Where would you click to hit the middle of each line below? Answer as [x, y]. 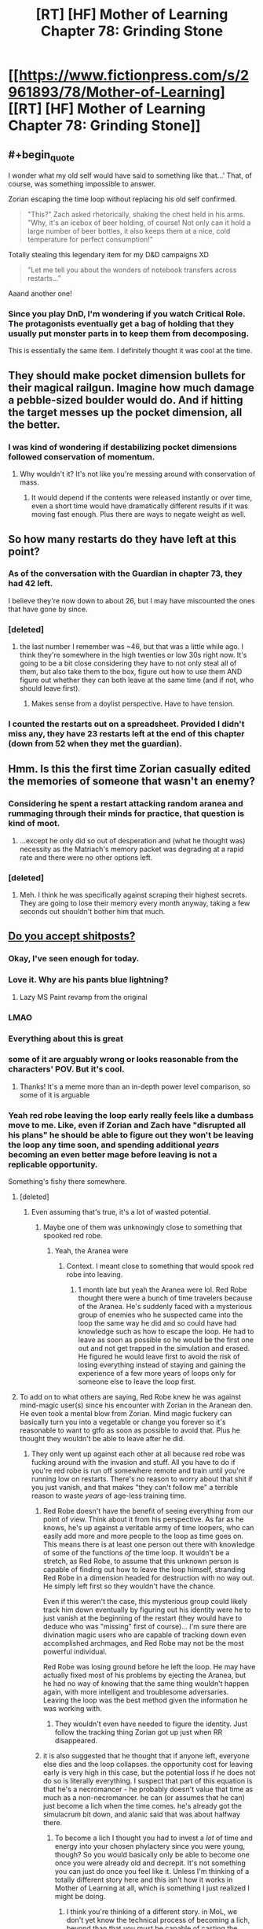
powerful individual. [75, 1652]
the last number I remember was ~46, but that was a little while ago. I [131, 647]
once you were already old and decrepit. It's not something [150, 1863]
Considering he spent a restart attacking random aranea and [126, 804]
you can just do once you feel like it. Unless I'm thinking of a [152, 1872]
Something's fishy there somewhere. [68, 1182]
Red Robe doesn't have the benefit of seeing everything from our [148, 1511]
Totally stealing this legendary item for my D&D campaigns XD [109, 255]
